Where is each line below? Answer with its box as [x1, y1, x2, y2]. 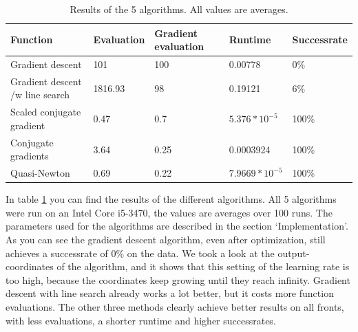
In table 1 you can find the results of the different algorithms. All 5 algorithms [6, 192, 337, 206]
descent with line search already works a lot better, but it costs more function [6, 286, 334, 300]
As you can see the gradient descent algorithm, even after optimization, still [6, 232, 326, 247]
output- [277, 245, 310, 260]
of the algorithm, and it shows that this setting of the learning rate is [56, 259, 350, 274]
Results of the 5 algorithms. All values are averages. [70, 2, 288, 16]
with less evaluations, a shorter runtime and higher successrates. [6, 313, 276, 327]
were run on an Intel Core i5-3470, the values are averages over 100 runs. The [6, 205, 333, 219]
